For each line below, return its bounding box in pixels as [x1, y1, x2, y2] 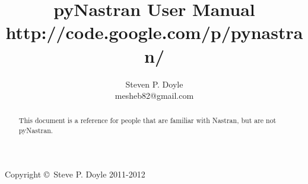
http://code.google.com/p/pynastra [5, 20, 303, 44]
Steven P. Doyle [125, 78, 183, 90]
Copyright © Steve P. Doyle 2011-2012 [5, 167, 145, 180]
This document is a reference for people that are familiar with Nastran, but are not [18, 115, 277, 125]
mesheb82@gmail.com [115, 89, 194, 102]
